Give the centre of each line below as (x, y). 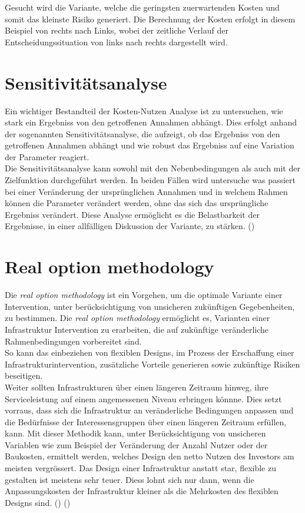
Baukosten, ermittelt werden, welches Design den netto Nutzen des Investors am (150, 456)
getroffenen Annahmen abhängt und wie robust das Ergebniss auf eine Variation (150, 145)
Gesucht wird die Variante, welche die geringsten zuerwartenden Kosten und (142, 7)
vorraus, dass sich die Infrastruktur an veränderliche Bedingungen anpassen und (149, 410)
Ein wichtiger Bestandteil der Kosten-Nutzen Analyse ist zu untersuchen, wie (144, 110)
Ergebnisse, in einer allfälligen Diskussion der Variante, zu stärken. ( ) (130, 226)
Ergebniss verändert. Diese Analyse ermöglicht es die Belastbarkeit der (132, 214)
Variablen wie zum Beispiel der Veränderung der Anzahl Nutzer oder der (136, 444)
